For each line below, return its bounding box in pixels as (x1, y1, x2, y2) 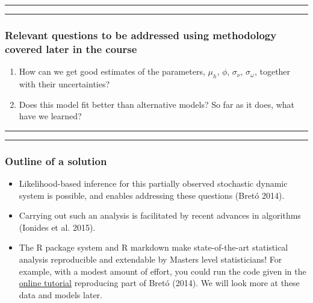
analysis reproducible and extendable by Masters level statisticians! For (19, 252, 282, 265)
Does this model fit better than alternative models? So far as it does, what (19, 98, 295, 110)
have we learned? (19, 110, 82, 122)
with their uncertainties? (19, 77, 110, 90)
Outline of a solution (5, 153, 107, 168)
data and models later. (19, 288, 102, 301)
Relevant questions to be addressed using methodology (5, 27, 277, 42)
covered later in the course (5, 41, 137, 56)
